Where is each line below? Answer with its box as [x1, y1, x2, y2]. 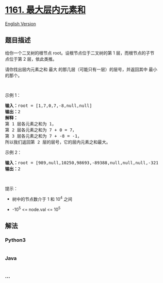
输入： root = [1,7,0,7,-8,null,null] [5, 103, 92, 108]
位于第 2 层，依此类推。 [9, 56, 57, 62]
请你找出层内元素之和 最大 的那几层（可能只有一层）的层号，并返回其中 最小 [5, 66, 158, 72]
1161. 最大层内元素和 [5, 4, 86, 16]
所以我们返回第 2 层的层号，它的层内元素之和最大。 [5, 139, 111, 145]
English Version [5, 20, 36, 27]
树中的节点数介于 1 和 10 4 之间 [12, 195, 73, 202]
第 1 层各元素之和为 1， [5, 121, 57, 126]
